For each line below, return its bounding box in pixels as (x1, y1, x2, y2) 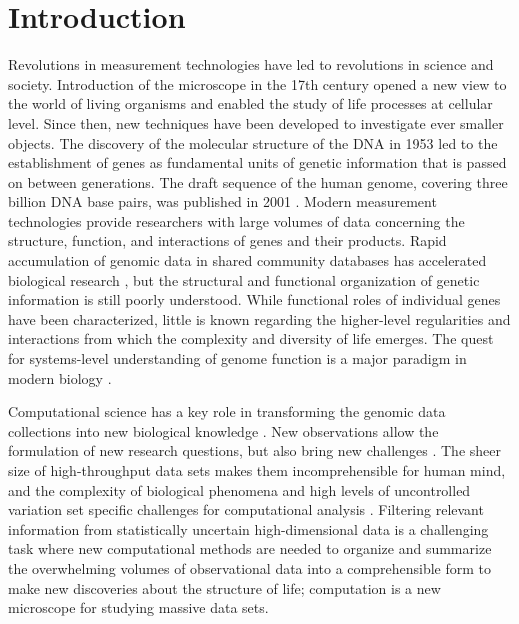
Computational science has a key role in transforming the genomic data (8, 401, 446, 422)
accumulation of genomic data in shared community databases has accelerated (8, 250, 487, 271)
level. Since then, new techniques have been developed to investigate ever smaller (8, 112, 504, 133)
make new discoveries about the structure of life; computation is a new (8, 577, 441, 598)
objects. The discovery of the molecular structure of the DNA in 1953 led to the (8, 132, 498, 153)
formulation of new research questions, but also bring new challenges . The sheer (8, 440, 501, 461)
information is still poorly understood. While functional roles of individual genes (8, 289, 501, 310)
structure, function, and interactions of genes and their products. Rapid (8, 230, 447, 251)
